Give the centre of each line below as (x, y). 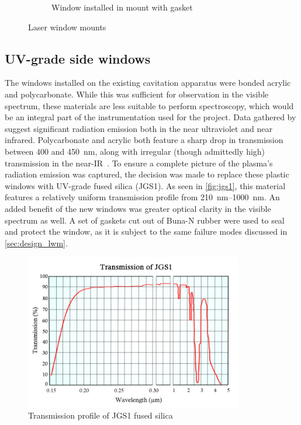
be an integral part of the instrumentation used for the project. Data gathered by (150, 117)
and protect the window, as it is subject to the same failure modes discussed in (146, 231)
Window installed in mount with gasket (122, 7)
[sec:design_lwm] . (36, 243)
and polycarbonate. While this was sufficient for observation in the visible (137, 94)
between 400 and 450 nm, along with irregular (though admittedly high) (135, 151)
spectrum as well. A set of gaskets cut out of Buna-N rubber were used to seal (145, 220)
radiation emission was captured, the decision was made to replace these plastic (147, 174)
